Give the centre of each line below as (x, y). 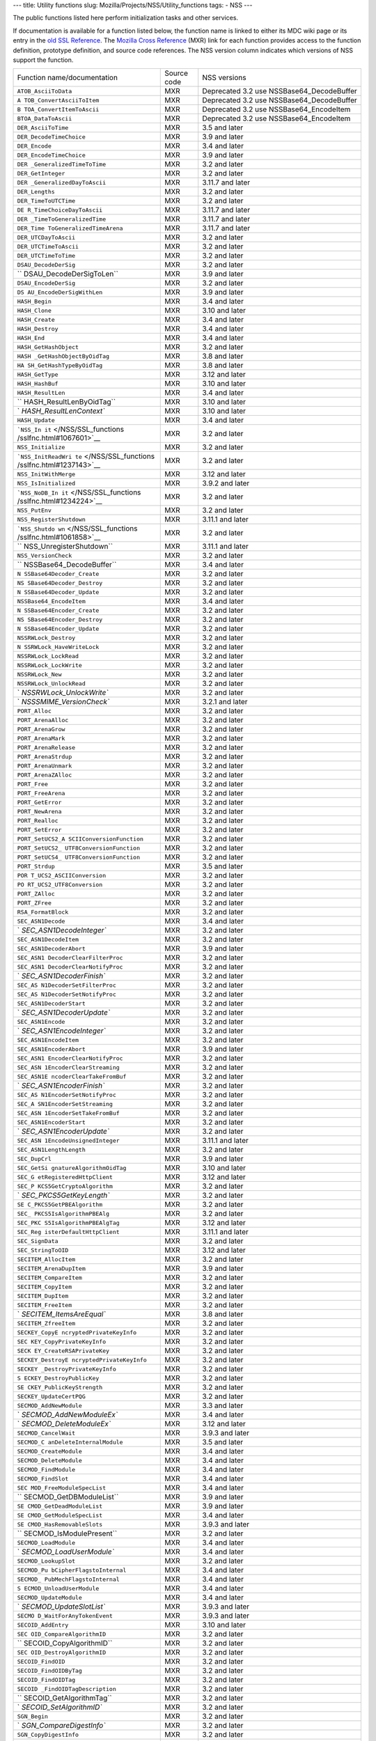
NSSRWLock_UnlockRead (52, 684)
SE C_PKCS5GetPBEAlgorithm (60, 1204)
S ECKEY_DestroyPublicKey (58, 1378)
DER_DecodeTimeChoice (52, 137)
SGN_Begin (33, 1716)
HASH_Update (36, 420)
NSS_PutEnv (34, 510)
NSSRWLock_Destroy (46, 638)
